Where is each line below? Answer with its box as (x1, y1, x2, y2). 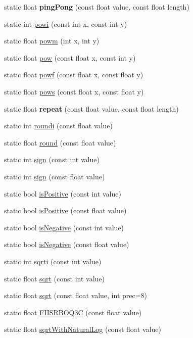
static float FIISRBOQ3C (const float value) (4, 307, 142, 317)
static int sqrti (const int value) (4, 256, 102, 266)
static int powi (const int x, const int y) (4, 18, 127, 29)
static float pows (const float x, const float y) (4, 86, 144, 96)
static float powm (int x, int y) (4, 35, 100, 46)
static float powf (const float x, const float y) (4, 69, 143, 80)
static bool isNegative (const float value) (4, 239, 129, 250)
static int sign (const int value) (4, 154, 100, 165)
